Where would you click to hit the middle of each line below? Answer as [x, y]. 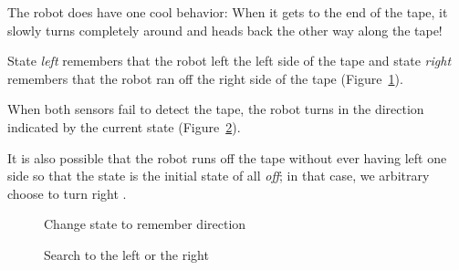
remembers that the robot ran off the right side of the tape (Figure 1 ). [205, 78]
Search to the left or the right [126, 254]
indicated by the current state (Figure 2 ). [124, 126]
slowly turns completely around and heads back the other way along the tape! [225, 30]
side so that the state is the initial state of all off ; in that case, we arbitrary [219, 176]
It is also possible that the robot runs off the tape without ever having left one [227, 157]
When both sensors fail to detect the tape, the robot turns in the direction [216, 109]
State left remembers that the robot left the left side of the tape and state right [229, 61]
